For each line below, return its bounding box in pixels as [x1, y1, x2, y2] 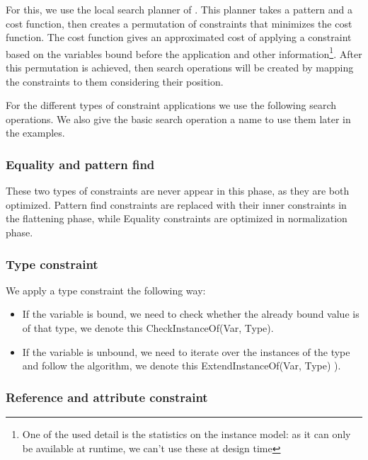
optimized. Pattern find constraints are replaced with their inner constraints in [6, 197, 347, 212]
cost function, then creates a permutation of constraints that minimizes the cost [6, 16, 352, 30]
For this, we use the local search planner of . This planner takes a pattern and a [6, 2, 352, 16]
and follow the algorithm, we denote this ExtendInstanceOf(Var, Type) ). [22, 358, 341, 373]
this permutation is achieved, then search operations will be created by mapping [6, 60, 354, 75]
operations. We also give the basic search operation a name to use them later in [6, 111, 351, 126]
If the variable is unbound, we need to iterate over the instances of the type [22, 344, 350, 359]
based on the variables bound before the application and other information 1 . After [6, 44, 362, 61]
